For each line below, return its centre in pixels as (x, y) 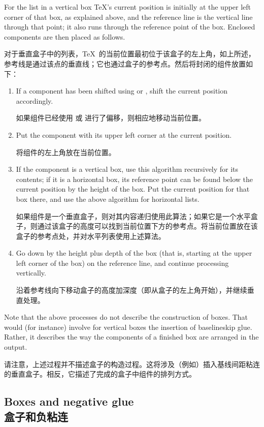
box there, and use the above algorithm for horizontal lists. (108, 199)
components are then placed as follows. (65, 36)
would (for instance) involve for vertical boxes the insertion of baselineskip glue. (128, 327)
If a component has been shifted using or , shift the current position (122, 91)
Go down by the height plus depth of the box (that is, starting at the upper (134, 253)
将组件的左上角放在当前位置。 (66, 152)
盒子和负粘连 (36, 416)
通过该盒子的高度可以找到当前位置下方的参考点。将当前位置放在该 (147, 226)
